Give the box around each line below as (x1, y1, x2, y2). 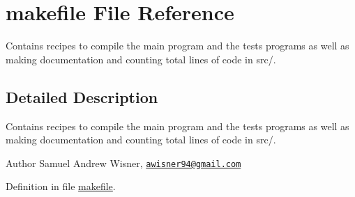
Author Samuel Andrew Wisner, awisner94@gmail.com (6, 155, 241, 170)
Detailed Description (6, 86, 158, 107)
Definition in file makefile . (6, 179, 116, 194)
